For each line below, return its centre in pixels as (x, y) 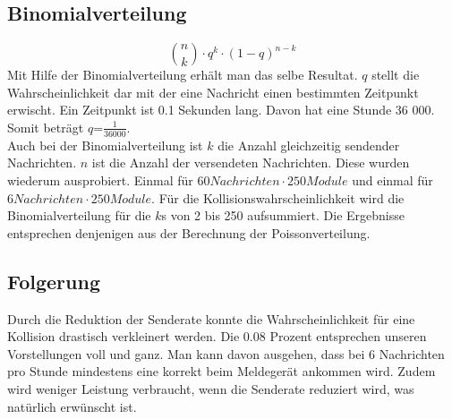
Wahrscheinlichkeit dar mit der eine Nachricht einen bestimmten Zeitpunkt (213, 92)
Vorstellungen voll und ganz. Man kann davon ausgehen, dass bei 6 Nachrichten (226, 353)
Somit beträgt (46, 127)
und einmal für (392, 180)
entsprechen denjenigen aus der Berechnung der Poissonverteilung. (189, 232)
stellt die (396, 75)
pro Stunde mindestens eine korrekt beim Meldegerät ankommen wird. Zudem (222, 371)
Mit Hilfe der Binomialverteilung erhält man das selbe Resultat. (183, 75)
